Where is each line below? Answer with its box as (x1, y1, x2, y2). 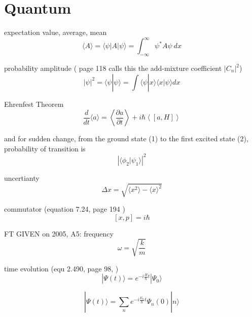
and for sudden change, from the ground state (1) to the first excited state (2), (4, 133, 248, 144)
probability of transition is (4, 143, 86, 153)
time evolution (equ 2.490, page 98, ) (4, 263, 119, 273)
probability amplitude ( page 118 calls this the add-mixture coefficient (4, 63, 222, 73)
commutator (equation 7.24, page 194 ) (4, 204, 125, 214)
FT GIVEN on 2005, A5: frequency (4, 228, 114, 239)
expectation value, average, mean (4, 27, 107, 37)
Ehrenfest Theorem (4, 98, 64, 109)
